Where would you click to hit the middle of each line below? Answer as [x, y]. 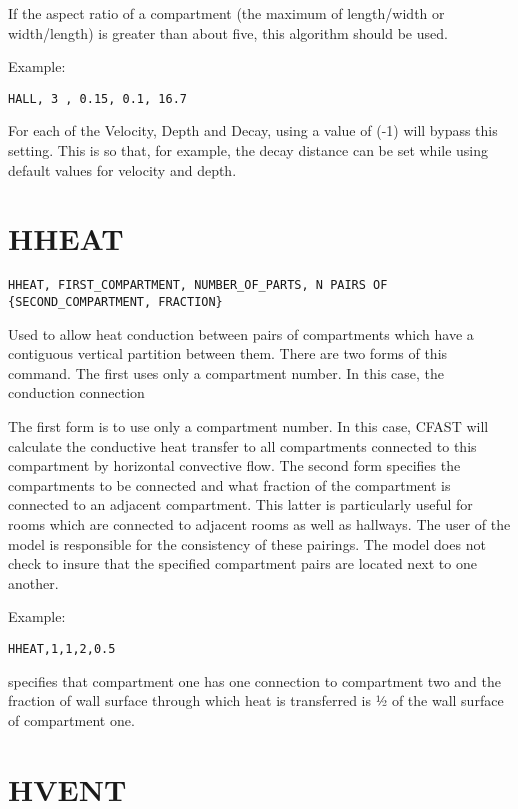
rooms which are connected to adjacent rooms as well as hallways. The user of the [259, 524]
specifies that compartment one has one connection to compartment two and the [254, 680]
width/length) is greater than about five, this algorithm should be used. [228, 32]
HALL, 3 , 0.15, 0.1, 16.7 [97, 98]
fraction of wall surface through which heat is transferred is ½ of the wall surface [256, 700]
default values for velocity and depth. [122, 169]
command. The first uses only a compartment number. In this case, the [226, 372]
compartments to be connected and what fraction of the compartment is [229, 484]
